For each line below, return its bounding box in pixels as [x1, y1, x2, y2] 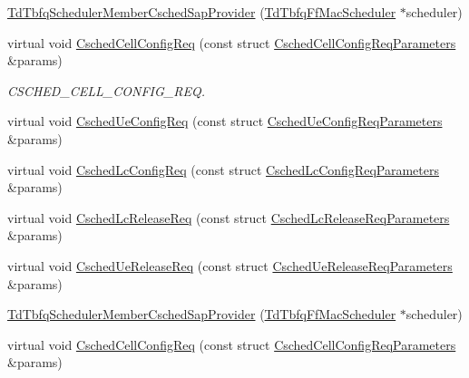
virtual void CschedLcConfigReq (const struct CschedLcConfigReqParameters [7, 160, 439, 179]
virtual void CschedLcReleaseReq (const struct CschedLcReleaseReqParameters [7, 208, 450, 227]
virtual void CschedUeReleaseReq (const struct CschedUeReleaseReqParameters [7, 256, 453, 275]
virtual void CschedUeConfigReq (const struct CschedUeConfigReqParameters [7, 111, 443, 131]
